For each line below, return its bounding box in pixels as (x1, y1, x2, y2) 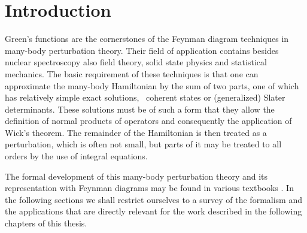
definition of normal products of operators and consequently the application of (5, 114, 292, 127)
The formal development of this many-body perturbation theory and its (5, 170, 268, 182)
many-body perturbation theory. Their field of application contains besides (5, 44, 279, 56)
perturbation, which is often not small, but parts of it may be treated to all (5, 138, 282, 150)
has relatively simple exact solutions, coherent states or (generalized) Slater (5, 91, 285, 104)
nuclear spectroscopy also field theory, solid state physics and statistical (5, 56, 267, 68)
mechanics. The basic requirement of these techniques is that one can (5, 67, 259, 80)
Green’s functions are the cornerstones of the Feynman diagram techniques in (5, 32, 289, 45)
